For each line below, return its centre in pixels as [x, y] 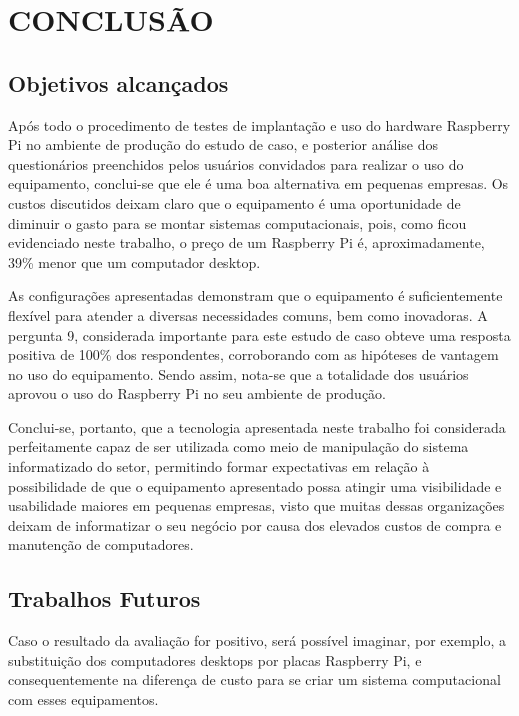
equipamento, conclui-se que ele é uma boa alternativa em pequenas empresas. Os [258, 183]
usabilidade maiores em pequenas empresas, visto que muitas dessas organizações [256, 505]
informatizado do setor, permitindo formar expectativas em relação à [219, 466]
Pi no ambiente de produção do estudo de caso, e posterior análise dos [223, 144]
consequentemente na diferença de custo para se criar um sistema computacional [254, 679]
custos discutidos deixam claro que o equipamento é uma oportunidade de [234, 202]
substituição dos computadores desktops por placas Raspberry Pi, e [215, 659]
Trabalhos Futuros [104, 598]
